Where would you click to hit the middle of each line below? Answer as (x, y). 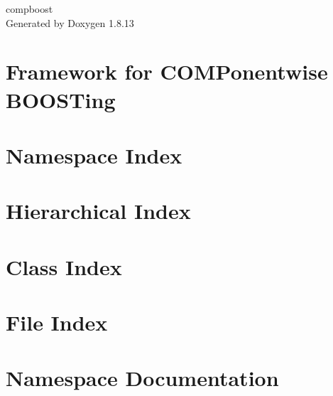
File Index (57, 322)
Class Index (64, 266)
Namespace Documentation (142, 378)
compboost (29, 9)
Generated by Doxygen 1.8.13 (70, 22)
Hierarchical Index (98, 211)
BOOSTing (61, 99)
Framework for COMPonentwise (167, 71)
